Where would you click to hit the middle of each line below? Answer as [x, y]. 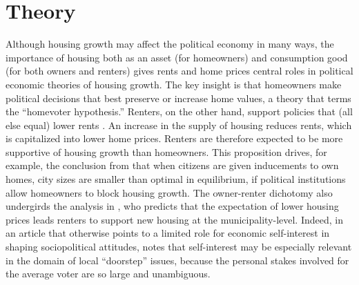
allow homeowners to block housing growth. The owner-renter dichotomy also [169, 192]
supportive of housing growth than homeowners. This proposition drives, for [166, 151]
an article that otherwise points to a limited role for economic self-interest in [168, 233]
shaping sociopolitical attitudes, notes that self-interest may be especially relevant [179, 247]
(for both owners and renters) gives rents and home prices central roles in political [179, 71]
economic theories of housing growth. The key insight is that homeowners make [174, 84]
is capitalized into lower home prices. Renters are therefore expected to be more [174, 138]
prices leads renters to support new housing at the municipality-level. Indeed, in [174, 219]
